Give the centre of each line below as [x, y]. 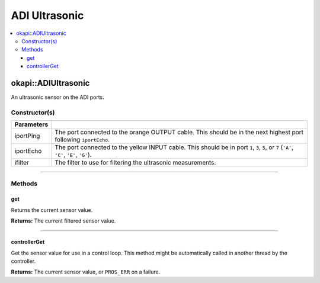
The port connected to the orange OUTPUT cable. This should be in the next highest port [179, 132]
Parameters [31, 124]
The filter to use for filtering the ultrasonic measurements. [135, 163]
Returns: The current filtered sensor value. [63, 221]
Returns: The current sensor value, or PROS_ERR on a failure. [86, 272]
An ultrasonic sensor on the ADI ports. [57, 97]
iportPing [27, 136]
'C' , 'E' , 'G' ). [73, 155]
